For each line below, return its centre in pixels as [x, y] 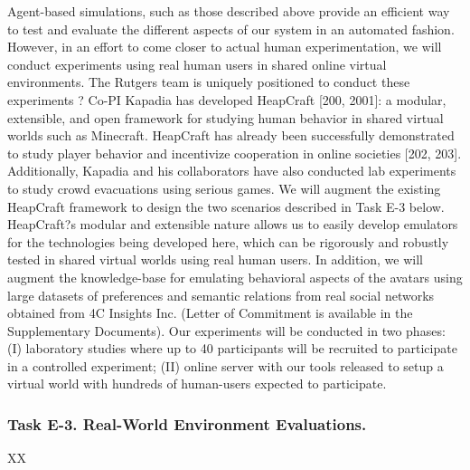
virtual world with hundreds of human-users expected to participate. [197, 384]
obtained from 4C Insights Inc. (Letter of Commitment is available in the [210, 313]
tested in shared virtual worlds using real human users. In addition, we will [215, 259]
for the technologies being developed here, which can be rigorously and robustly [228, 241]
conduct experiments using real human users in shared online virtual [197, 64]
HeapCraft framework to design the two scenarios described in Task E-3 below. [226, 206]
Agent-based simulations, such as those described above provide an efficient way [229, 11]
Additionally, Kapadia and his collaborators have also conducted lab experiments [232, 171]
